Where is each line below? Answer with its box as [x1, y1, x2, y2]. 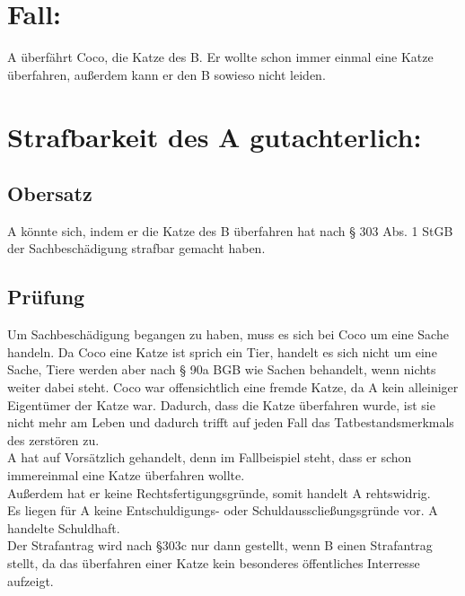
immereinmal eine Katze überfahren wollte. [7, 466, 245, 485]
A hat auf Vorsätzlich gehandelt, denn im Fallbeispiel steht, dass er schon [7, 448, 412, 467]
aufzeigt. [7, 571, 54, 590]
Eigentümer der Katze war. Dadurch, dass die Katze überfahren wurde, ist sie [7, 395, 435, 414]
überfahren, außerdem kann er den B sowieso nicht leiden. [7, 65, 326, 83]
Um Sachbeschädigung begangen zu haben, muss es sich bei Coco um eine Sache [7, 325, 449, 344]
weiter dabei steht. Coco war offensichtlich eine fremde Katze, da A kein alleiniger [7, 378, 459, 397]
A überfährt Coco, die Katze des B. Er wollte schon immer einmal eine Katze [7, 48, 434, 66]
